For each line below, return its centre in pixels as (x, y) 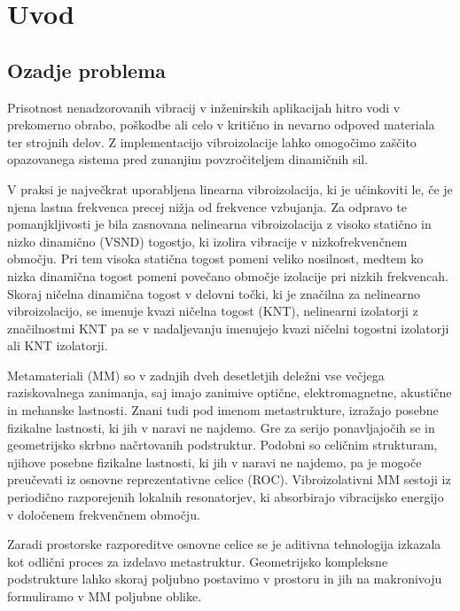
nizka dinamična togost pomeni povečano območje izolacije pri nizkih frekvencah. (228, 275)
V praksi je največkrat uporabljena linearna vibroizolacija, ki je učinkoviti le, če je (230, 188)
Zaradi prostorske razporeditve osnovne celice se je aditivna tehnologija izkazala (224, 544)
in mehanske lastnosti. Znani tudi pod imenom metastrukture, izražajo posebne (223, 410)
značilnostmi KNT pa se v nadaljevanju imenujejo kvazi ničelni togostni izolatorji (228, 328)
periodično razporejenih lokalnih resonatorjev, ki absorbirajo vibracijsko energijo (226, 497)
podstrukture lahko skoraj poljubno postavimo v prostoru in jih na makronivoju (225, 579)
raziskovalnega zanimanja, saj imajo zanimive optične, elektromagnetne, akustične (230, 392)
